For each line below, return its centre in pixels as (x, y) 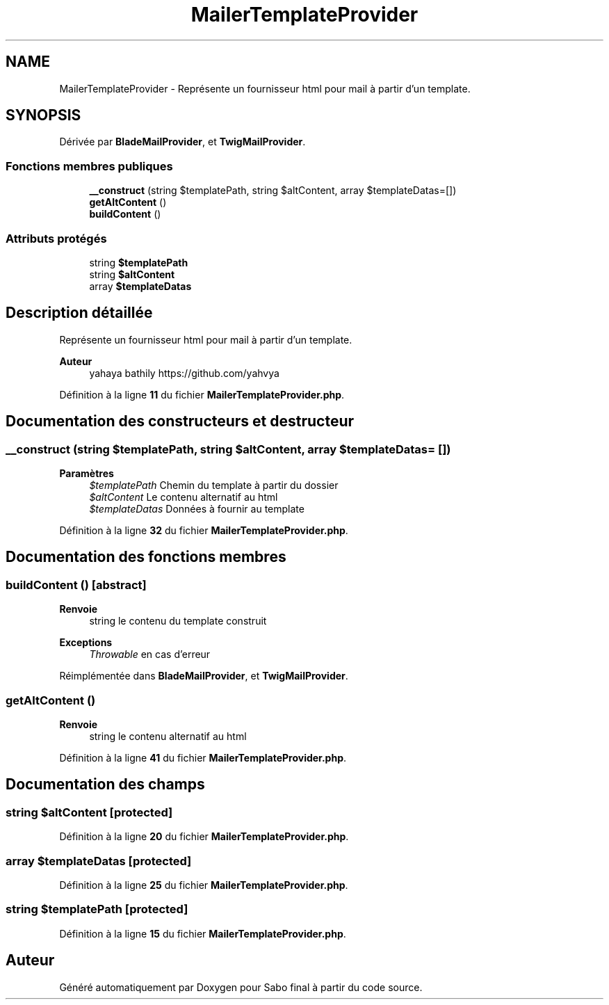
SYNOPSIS (43, 115)
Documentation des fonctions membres (146, 557)
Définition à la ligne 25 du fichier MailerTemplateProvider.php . (204, 885)
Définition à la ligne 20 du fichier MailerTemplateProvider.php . (204, 837)
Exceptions (86, 643)
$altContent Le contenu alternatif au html (184, 497)
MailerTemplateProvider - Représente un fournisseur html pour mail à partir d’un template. (265, 88)
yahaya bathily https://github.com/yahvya (184, 373)
